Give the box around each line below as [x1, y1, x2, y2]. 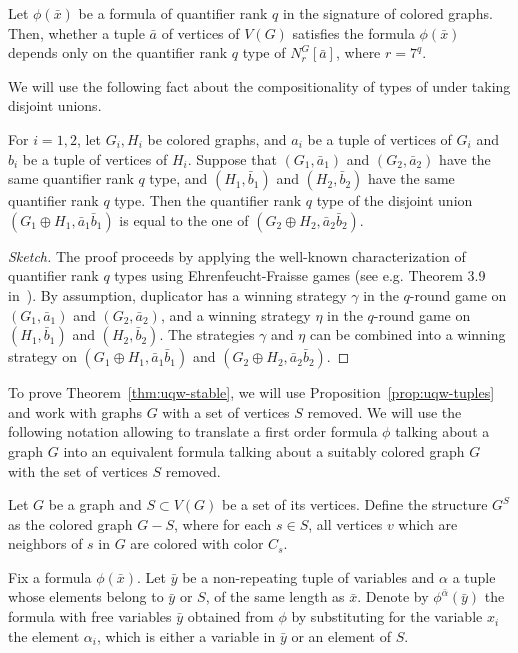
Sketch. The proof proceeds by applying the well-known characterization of [8, 245, 466, 266]
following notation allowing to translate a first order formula [8, 421, 378, 442]
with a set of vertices [162, 401, 290, 422]
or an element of [291, 625, 392, 646]
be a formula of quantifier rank [78, 3, 268, 23]
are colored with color [130, 533, 264, 554]
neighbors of [8, 533, 83, 554]
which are [398, 513, 458, 534]
